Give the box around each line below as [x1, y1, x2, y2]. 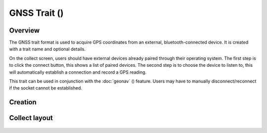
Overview [9, 26, 40, 35]
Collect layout [9, 114, 53, 122]
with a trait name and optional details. [9, 46, 86, 52]
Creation [9, 98, 37, 106]
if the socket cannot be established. [9, 85, 83, 91]
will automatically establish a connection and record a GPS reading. [9, 69, 147, 75]
